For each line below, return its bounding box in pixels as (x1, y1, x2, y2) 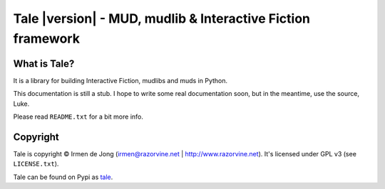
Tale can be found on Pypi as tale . (13, 173, 113, 181)
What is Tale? (13, 58, 75, 70)
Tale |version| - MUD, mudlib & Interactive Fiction (13, 11, 310, 26)
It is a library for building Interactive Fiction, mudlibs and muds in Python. (13, 76, 228, 85)
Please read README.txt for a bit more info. (13, 112, 144, 121)
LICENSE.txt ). (13, 160, 59, 168)
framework (13, 31, 80, 46)
